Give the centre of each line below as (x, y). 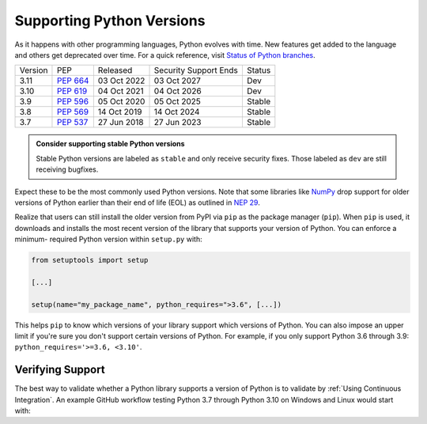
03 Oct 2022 (121, 81)
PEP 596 (73, 101)
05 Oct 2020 (121, 101)
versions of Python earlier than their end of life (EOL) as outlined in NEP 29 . (137, 203)
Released (115, 70)
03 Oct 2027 (178, 81)
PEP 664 (73, 81)
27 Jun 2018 (121, 123)
